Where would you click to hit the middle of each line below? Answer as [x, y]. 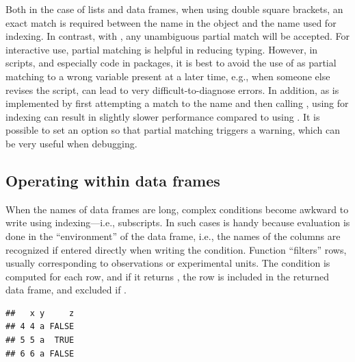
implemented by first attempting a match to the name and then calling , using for [177, 103]
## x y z [40, 313]
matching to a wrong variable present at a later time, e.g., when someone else [168, 76]
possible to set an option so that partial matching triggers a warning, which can [173, 130]
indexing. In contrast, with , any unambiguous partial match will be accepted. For [177, 36]
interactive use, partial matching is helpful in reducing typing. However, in [162, 49]
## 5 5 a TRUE [40, 340]
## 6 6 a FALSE [40, 353]
